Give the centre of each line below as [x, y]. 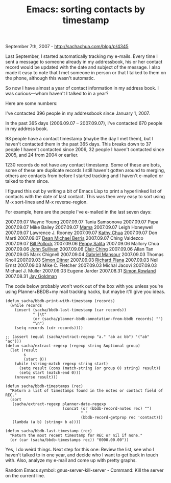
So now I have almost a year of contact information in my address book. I [82, 88]
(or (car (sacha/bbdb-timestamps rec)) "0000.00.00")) [69, 440]
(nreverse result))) [36, 377]
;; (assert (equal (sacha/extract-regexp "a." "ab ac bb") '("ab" [77, 337]
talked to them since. [27, 181]
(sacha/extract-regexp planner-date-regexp [59, 404]
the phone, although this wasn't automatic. [50, 78]
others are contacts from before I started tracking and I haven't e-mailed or [84, 176]
